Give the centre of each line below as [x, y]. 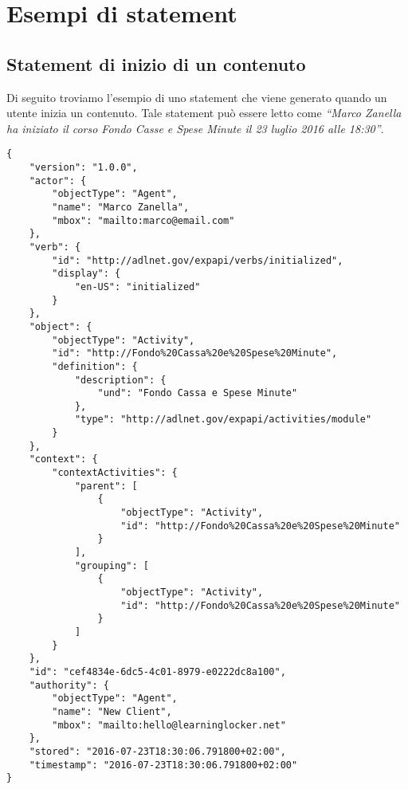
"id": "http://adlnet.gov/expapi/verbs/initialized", [198, 260]
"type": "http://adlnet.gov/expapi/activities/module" [223, 420]
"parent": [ [106, 486]
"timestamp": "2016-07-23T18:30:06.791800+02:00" [163, 765]
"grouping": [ [112, 565]
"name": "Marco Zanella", [121, 207]
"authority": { [69, 685]
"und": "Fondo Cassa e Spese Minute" [198, 393]
